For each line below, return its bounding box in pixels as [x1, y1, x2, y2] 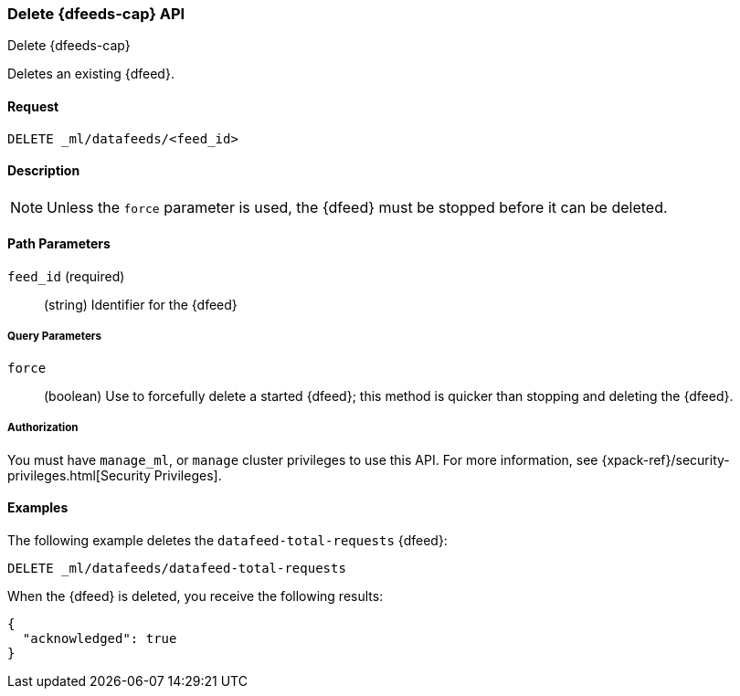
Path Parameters [7, 236, 111, 252]
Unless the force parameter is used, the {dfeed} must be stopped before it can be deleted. [47, 197, 668, 216]
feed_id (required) [7, 269, 125, 285]
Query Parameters [7, 330, 102, 343]
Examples [7, 500, 69, 516]
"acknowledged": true [22, 630, 177, 646]
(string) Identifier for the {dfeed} [44, 297, 238, 313]
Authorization [7, 421, 79, 435]
